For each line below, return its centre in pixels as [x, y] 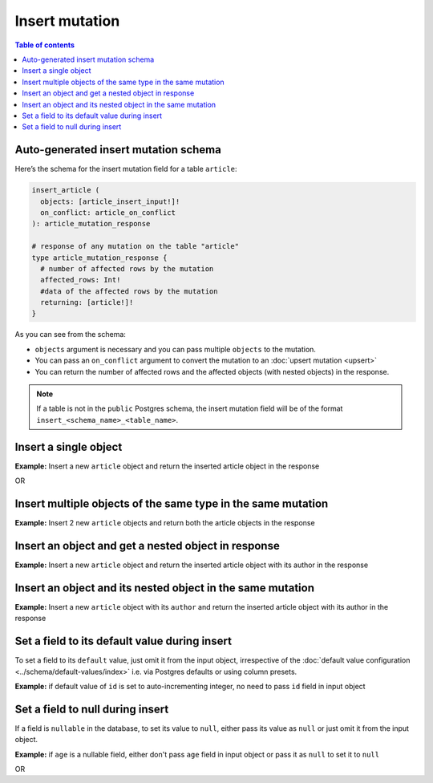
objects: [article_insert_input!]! [110, 201]
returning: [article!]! [87, 302]
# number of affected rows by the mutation [127, 268]
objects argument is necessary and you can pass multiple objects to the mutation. [176, 349]
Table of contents [45, 45]
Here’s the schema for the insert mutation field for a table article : [126, 169]
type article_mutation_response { [99, 258]
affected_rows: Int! [81, 280]
